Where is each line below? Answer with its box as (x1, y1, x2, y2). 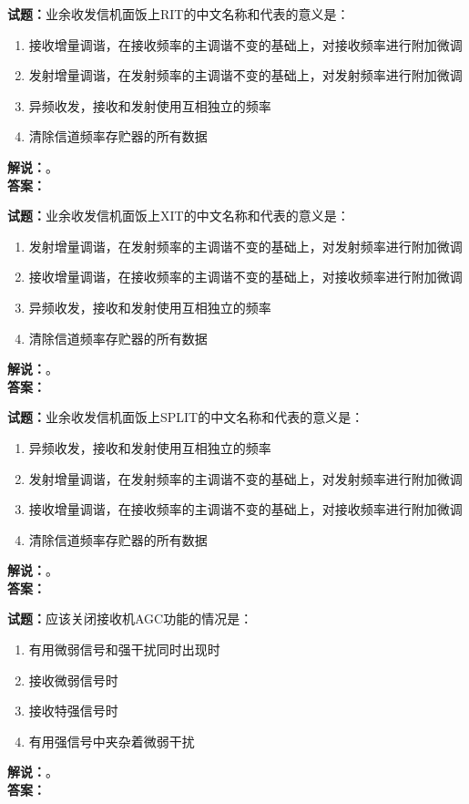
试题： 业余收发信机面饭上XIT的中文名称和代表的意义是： (7, 206, 350, 225)
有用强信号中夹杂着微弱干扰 (28, 731, 195, 750)
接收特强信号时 (28, 701, 118, 720)
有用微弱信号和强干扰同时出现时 (28, 640, 220, 659)
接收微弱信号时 (28, 670, 118, 689)
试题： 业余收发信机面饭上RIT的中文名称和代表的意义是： (7, 5, 350, 23)
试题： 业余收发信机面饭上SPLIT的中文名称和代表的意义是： (7, 407, 364, 427)
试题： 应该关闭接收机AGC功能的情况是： (7, 609, 253, 628)
